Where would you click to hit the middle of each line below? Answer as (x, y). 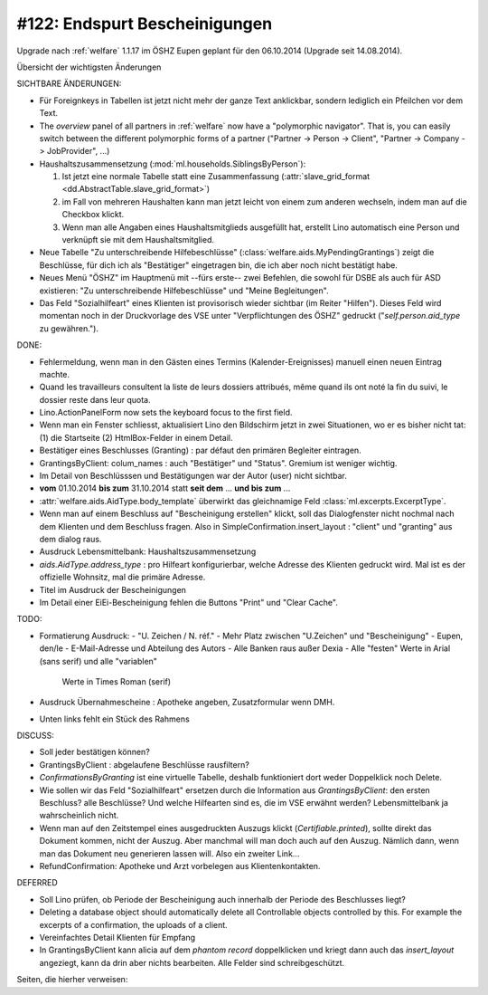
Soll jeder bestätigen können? (95, 752)
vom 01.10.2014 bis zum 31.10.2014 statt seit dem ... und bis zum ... (165, 488)
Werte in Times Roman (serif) (117, 681)
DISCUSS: (35, 736)
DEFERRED (37, 883)
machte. (55, 374)
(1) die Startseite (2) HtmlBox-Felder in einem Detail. (136, 437)
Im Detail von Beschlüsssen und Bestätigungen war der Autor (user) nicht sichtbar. (193, 476)
